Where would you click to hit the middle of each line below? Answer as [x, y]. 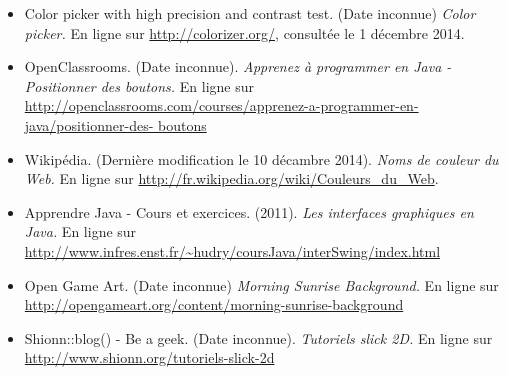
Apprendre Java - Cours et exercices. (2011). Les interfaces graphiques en [249, 211]
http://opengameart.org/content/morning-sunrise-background [214, 304]
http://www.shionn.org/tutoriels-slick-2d [149, 357]
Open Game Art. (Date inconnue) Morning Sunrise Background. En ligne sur [261, 284]
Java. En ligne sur [80, 231]
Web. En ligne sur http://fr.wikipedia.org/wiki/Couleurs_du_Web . [231, 178]
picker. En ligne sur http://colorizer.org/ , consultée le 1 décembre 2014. [244, 32]
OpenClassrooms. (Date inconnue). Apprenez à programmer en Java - [238, 66]
